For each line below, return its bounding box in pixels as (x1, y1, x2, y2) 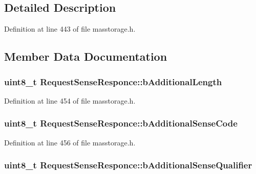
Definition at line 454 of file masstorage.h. (4, 95, 136, 106)
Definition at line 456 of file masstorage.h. (4, 137, 136, 147)
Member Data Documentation (4, 48, 167, 64)
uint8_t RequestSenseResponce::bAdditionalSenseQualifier (4, 159, 252, 171)
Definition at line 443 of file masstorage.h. (4, 23, 136, 34)
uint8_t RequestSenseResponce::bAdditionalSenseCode (4, 117, 238, 130)
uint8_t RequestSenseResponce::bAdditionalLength (4, 75, 222, 88)
